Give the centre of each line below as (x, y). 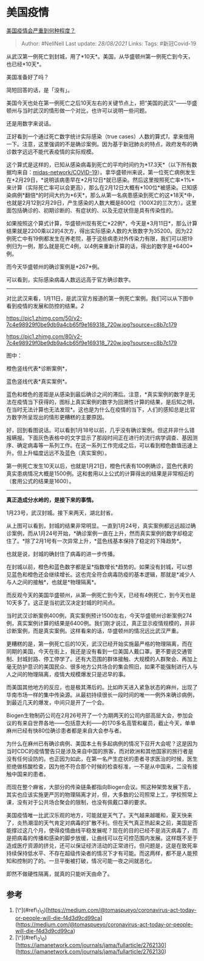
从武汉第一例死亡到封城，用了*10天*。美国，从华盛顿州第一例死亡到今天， (100, 56)
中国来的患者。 (30, 774)
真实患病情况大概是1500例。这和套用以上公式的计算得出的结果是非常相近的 (100, 473)
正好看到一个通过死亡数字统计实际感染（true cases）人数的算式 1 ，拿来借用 (100, 136)
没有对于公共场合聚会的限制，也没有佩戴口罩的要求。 (83, 802)
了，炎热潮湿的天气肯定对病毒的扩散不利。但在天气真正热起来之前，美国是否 (102, 823)
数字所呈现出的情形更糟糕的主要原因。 (59, 417)
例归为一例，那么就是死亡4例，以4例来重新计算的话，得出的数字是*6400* (100, 246)
